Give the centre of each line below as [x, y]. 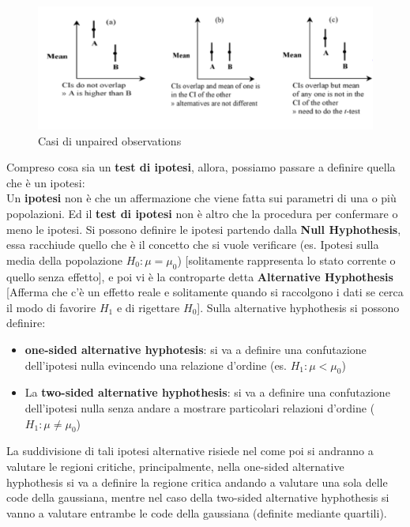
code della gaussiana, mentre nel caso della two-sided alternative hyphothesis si [198, 497]
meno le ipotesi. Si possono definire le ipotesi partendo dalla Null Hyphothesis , [204, 229]
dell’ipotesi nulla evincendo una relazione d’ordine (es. [156, 365]
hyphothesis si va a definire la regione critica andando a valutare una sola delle [197, 482]
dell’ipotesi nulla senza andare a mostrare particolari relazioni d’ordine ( [200, 408]
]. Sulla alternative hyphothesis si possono [298, 307]
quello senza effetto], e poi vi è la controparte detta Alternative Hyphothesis [200, 276]
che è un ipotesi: [46, 182]
